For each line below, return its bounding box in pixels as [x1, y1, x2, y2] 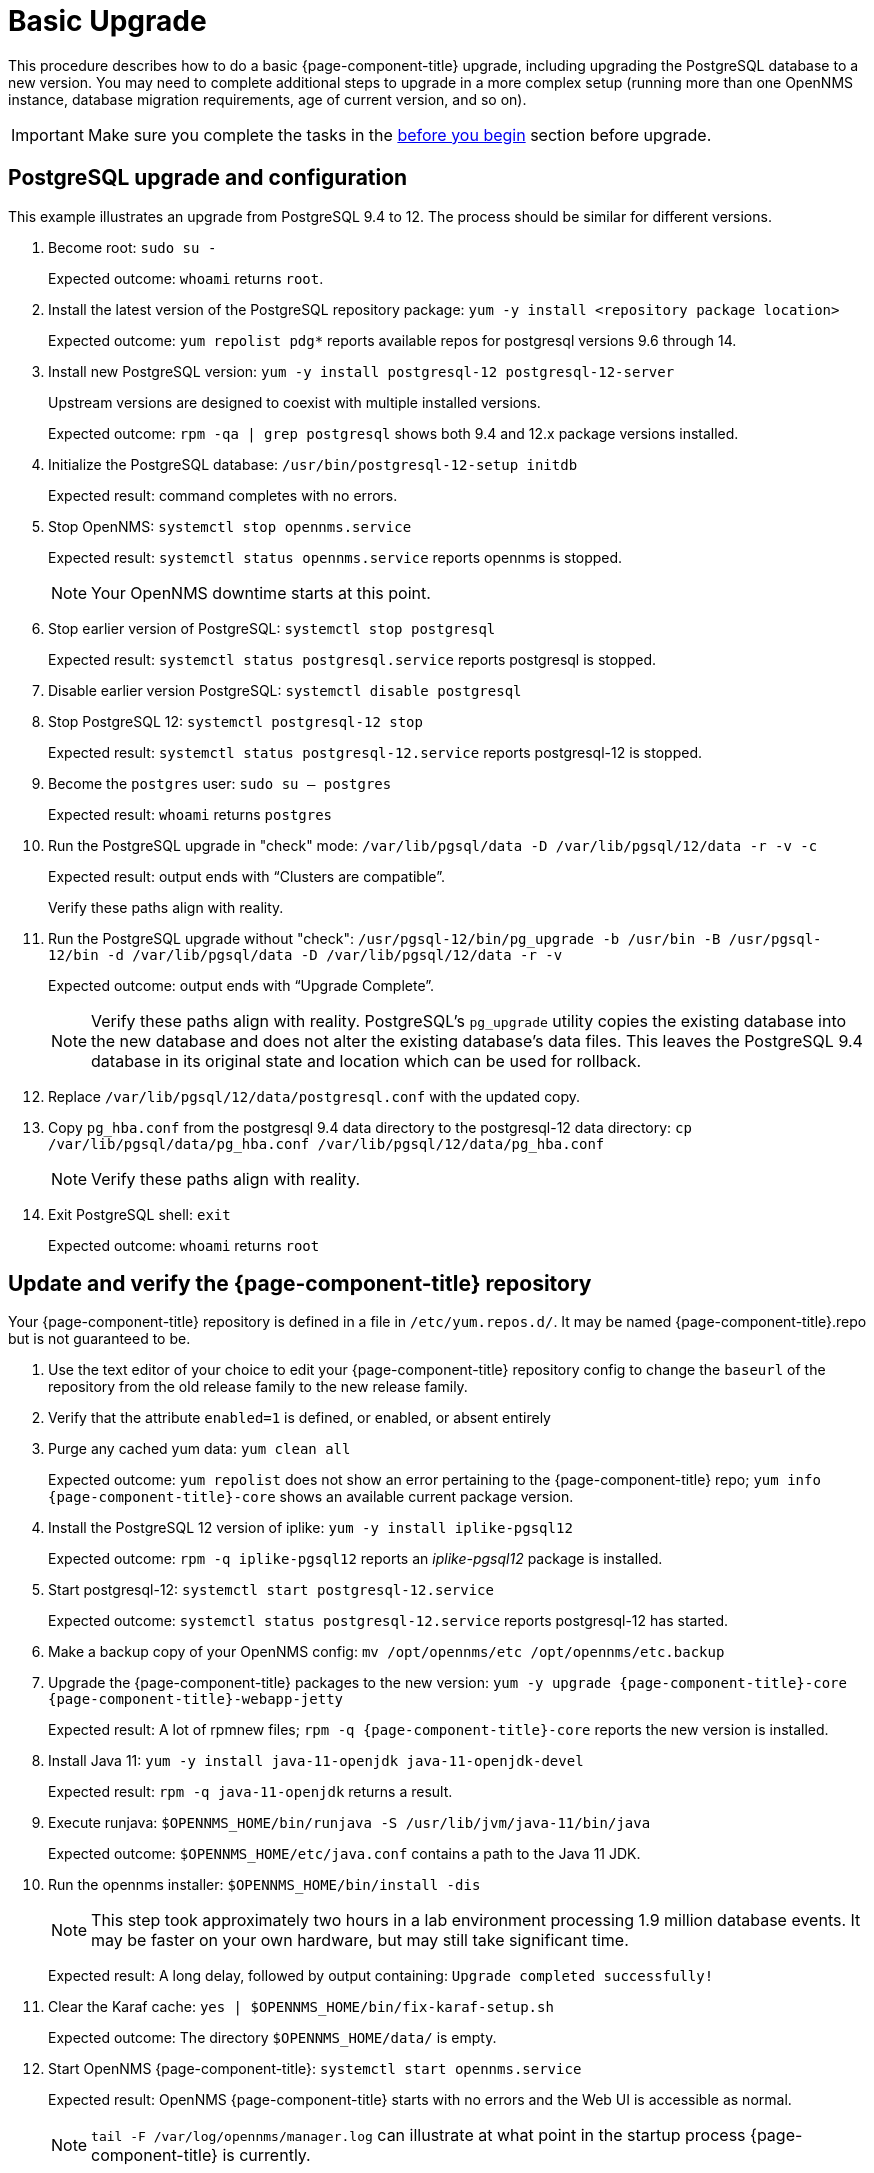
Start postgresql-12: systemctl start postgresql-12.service [48, 1581, 494, 1599]
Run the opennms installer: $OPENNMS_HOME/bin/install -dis [48, 1876, 481, 1894]
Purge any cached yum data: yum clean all [48, 1440, 351, 1458]
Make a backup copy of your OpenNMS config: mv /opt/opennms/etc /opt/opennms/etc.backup [48, 1643, 725, 1661]
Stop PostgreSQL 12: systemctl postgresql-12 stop [48, 712, 423, 730]
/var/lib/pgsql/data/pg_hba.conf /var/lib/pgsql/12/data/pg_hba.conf [48, 1135, 605, 1152]
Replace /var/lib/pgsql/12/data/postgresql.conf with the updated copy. [48, 1087, 581, 1105]
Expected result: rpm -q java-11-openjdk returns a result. [48, 1783, 453, 1801]
